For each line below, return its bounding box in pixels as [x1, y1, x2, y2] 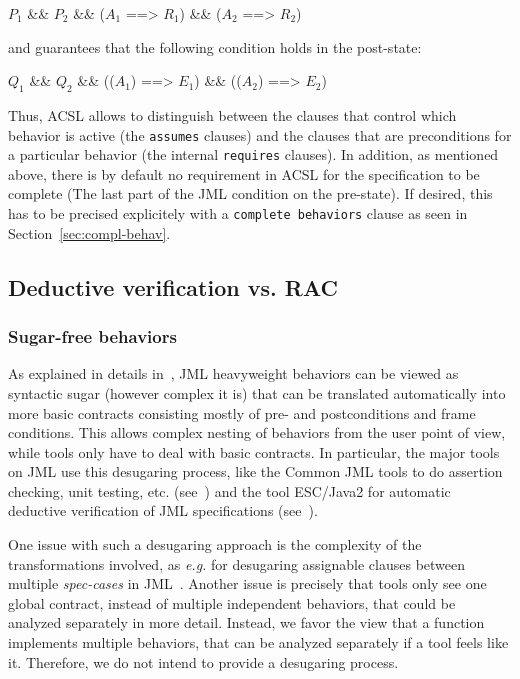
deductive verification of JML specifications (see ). [8, 500, 318, 521]
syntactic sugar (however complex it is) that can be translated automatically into [8, 382, 506, 403]
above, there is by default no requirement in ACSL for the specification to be [8, 163, 480, 184]
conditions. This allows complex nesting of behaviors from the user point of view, [8, 422, 506, 443]
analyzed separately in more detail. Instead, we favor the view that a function [8, 612, 485, 633]
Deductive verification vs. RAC [8, 271, 338, 302]
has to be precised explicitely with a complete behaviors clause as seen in [8, 203, 468, 224]
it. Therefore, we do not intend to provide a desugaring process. [8, 651, 399, 672]
